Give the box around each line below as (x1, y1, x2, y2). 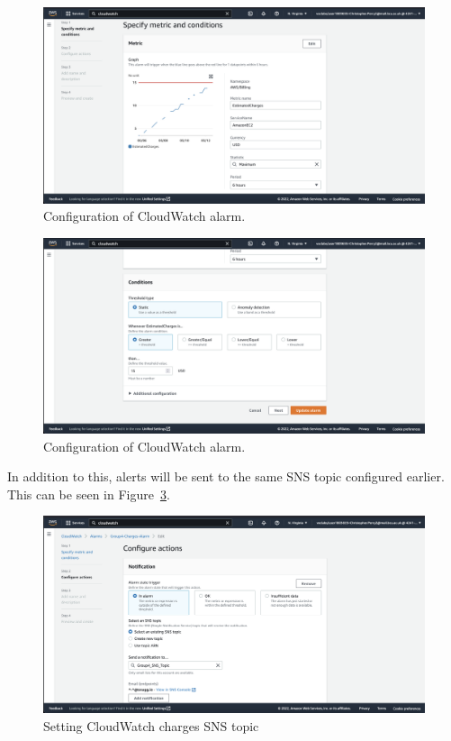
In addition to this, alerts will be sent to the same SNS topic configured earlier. (7, 467, 445, 486)
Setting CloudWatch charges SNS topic (43, 716, 259, 735)
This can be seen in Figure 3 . (7, 484, 170, 503)
